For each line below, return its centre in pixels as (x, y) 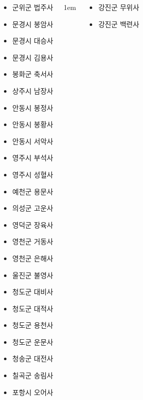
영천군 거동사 (33, 241)
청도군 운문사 (33, 341)
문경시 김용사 (33, 57)
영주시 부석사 (33, 158)
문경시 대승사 (33, 41)
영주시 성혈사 (33, 174)
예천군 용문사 (33, 191)
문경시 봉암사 (33, 24)
